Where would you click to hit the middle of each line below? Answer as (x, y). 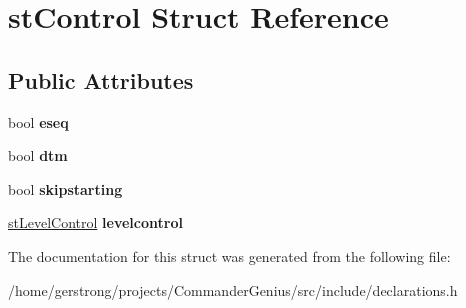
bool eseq (38, 121)
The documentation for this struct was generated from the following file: (229, 255)
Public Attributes (101, 79)
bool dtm (38, 155)
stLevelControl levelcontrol (95, 222)
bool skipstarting (65, 188)
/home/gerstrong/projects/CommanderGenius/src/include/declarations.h (233, 289)
